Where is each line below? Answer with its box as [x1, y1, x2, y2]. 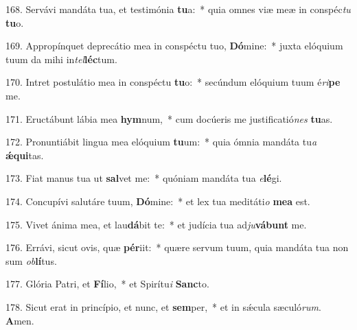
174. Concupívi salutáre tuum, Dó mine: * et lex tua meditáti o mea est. [5, 193, 310, 208]
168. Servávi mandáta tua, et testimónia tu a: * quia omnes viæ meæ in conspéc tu [5, 2, 351, 16]
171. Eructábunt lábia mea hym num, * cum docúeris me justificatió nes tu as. [5, 111, 333, 126]
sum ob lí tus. [5, 253, 57, 268]
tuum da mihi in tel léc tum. [5, 51, 117, 66]
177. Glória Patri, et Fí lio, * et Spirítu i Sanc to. [5, 276, 209, 291]
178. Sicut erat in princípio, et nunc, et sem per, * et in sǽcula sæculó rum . [5, 299, 321, 314]
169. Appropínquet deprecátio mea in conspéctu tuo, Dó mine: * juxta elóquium [5, 38, 343, 53]
